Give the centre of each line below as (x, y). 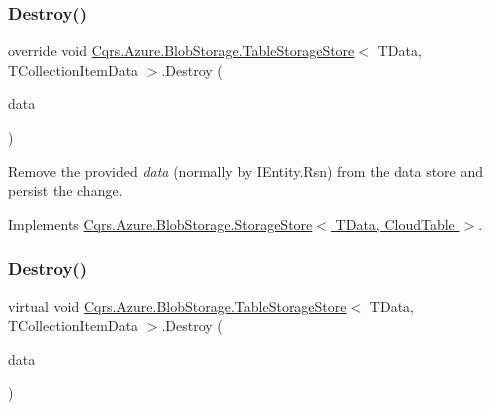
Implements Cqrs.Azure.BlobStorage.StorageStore (160, 223)
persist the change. (65, 190)
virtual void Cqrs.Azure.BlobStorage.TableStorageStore (177, 305)
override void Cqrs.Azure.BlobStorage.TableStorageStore (181, 50)
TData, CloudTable (395, 223)
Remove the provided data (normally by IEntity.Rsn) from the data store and (246, 170)
